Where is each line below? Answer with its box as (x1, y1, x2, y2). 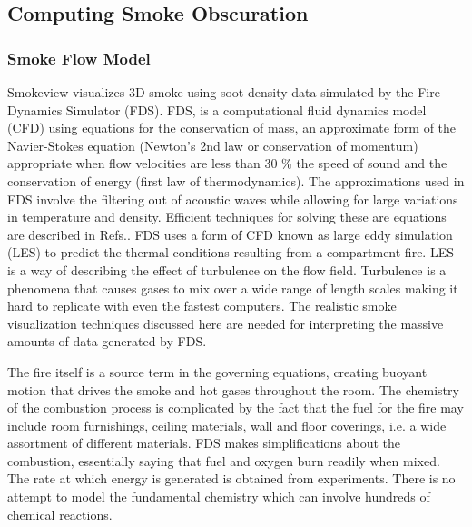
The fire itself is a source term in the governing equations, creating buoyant (7, 362, 428, 381)
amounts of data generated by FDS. (7, 332, 207, 351)
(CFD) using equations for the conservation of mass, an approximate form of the (7, 118, 457, 137)
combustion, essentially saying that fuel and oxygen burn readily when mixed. (7, 451, 440, 470)
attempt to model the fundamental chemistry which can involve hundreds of (7, 487, 430, 506)
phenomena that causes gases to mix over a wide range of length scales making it (7, 278, 458, 297)
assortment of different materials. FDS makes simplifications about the (7, 433, 401, 452)
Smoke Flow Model (7, 46, 151, 69)
